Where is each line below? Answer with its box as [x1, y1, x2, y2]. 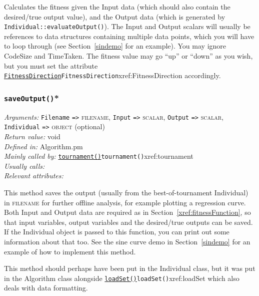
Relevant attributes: [4, 170, 63, 181]
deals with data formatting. [4, 282, 88, 293]
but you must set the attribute [4, 60, 98, 71]
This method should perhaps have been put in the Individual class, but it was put [4, 263, 255, 273]
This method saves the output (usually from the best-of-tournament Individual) [4, 187, 248, 197]
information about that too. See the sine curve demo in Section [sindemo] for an [4, 236, 250, 246]
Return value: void [4, 131, 60, 141]
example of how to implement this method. [4, 246, 136, 256]
